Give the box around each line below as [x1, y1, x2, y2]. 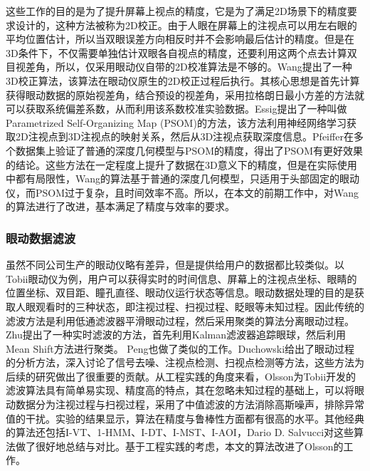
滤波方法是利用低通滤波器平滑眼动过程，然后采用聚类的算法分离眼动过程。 [6, 313, 354, 328]
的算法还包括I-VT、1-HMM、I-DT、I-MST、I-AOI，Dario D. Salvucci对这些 [6, 425, 354, 440]
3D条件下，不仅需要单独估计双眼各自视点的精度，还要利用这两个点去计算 [6, 45, 347, 60]
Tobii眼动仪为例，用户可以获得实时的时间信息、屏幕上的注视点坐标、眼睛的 [6, 271, 357, 286]
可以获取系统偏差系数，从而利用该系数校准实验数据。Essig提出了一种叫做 [6, 101, 347, 116]
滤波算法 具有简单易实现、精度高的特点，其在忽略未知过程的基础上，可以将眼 [6, 383, 364, 398]
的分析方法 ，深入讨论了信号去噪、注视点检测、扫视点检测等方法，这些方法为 [6, 355, 364, 370]
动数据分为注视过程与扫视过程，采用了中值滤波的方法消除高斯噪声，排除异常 [6, 397, 364, 412]
